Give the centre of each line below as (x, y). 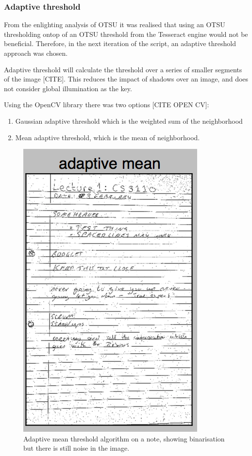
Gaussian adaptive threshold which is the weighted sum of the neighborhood (129, 121)
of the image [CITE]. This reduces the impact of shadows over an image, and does (126, 79)
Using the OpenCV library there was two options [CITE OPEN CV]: (107, 105)
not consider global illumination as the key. (68, 88)
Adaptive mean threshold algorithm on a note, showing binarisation (124, 438)
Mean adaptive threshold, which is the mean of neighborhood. (108, 137)
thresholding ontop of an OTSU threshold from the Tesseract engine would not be (126, 34)
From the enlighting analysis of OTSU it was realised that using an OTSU (115, 24)
